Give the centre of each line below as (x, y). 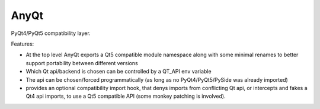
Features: (23, 44)
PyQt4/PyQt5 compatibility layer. (51, 33)
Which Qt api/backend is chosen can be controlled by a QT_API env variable (119, 72)
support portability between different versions (82, 63)
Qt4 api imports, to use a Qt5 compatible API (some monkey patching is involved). (126, 96)
